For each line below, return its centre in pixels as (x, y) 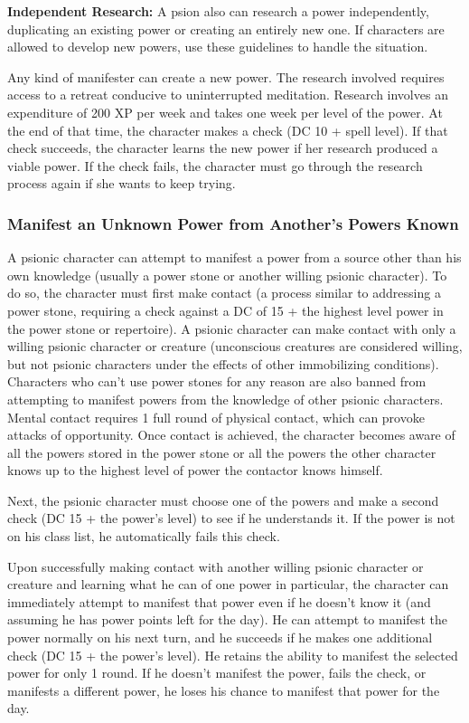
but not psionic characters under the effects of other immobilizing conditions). (223, 363)
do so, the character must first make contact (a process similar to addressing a (224, 293)
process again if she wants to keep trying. (122, 183)
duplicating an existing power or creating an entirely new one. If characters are (226, 29)
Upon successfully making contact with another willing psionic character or (216, 566)
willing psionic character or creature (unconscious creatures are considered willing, (235, 346)
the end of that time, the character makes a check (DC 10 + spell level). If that (228, 130)
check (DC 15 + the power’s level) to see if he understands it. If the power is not (231, 518)
